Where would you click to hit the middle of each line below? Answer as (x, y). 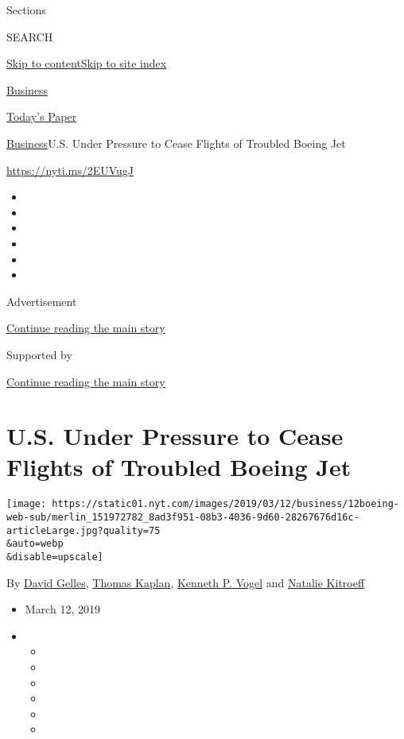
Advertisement (42, 301)
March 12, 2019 (62, 609)
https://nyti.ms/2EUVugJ (70, 170)
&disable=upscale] (55, 557)
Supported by (39, 354)
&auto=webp (35, 544)
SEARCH (30, 36)
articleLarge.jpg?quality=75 (84, 530)
